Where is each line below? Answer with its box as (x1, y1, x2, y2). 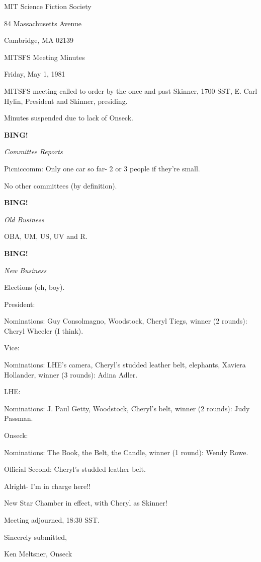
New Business (4, 265, 47, 275)
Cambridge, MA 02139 (4, 35, 74, 45)
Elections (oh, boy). (4, 282, 65, 292)
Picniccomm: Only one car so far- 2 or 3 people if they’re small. (4, 163, 200, 173)
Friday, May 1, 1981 (4, 69, 65, 79)
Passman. (4, 413, 33, 423)
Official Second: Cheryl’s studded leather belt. (4, 464, 146, 474)
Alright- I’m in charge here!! (4, 480, 91, 491)
